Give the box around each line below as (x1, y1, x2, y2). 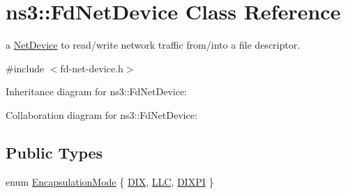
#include (6, 60, 45, 75)
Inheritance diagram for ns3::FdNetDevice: (6, 84, 187, 99)
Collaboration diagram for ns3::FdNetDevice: (6, 107, 197, 122)
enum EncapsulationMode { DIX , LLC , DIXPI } (6, 174, 214, 188)
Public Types (6, 141, 103, 163)
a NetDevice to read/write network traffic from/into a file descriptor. (6, 38, 301, 52)
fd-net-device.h (60, 60, 123, 75)
